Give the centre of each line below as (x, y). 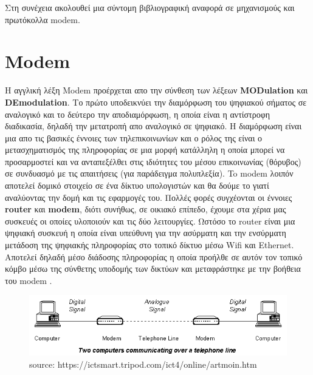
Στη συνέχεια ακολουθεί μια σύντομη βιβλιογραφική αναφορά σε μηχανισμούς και (150, 7)
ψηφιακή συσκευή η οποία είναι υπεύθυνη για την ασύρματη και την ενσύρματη (146, 233)
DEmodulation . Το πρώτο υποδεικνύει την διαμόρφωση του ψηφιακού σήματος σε (156, 102)
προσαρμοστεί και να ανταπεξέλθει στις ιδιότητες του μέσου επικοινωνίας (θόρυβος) (153, 161)
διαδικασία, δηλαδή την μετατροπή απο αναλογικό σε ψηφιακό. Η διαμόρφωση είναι (153, 126)
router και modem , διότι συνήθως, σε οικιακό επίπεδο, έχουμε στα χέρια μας (146, 209)
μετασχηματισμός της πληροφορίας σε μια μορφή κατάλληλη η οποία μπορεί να (145, 150)
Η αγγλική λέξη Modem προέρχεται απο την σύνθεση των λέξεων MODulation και (156, 90)
